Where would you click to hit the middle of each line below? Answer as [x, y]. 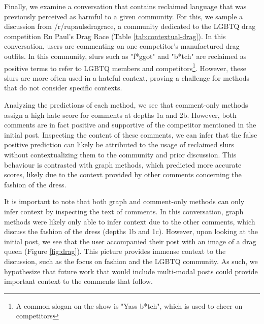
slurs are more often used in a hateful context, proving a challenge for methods [127, 77]
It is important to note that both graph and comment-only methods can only [124, 201]
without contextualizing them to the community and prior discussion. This [120, 154]
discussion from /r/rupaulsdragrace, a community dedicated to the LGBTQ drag [130, 26]
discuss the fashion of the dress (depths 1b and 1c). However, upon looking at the [131, 231]
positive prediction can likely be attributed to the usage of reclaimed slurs [119, 144]
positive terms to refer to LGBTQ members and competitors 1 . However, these [125, 67]
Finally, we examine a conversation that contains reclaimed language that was [125, 6]
